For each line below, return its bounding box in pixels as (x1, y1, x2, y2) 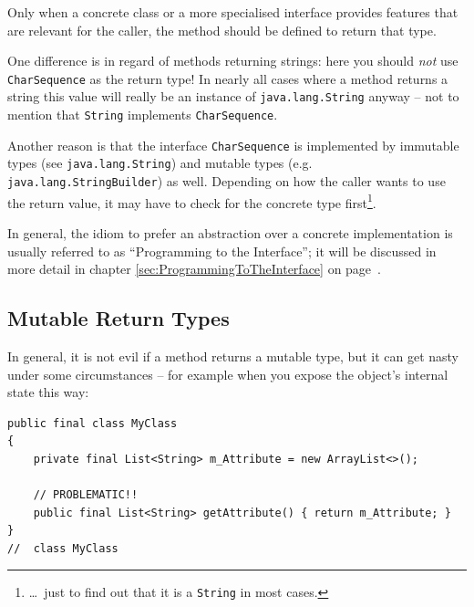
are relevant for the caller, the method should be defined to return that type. (7, 20, 437, 39)
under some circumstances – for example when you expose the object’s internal (7, 364, 448, 383)
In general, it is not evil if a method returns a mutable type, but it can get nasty (7, 346, 459, 365)
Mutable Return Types (7, 304, 230, 332)
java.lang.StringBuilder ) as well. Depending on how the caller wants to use (7, 172, 446, 191)
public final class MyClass (7, 416, 178, 430)
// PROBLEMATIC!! (33, 488, 139, 502)
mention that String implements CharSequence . (7, 105, 278, 124)
